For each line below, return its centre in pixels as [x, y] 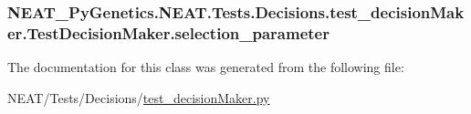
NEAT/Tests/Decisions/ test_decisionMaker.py [139, 97]
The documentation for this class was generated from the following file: [206, 67]
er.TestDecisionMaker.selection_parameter [168, 32]
